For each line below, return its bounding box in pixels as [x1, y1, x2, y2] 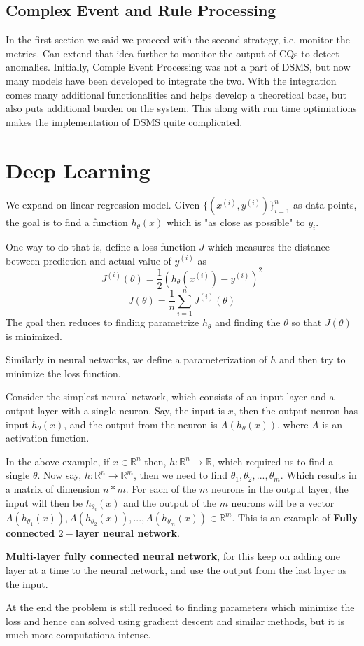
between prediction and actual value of [6, 253, 171, 267]
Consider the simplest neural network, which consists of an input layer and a [6, 389, 335, 404]
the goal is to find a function [6, 215, 128, 230]
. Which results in [280, 468, 357, 482]
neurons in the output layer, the [211, 482, 349, 496]
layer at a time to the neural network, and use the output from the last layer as [6, 562, 347, 577]
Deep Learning [6, 155, 150, 184]
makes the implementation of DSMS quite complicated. [6, 114, 243, 129]
